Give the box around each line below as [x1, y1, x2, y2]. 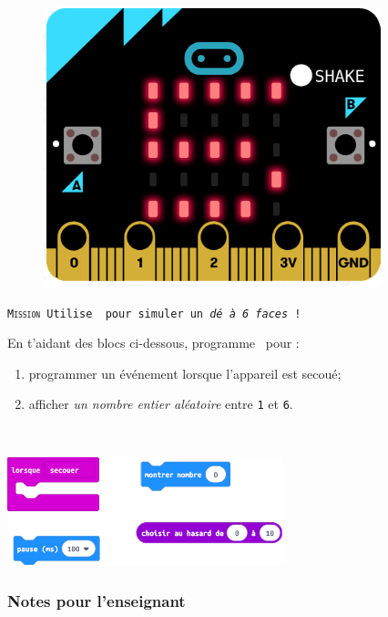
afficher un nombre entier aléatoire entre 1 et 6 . [28, 394, 293, 413]
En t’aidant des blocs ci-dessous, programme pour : [7, 333, 300, 352]
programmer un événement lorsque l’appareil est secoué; [28, 363, 342, 382]
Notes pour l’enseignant [7, 589, 186, 612]
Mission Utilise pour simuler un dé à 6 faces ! [7, 307, 301, 320]
